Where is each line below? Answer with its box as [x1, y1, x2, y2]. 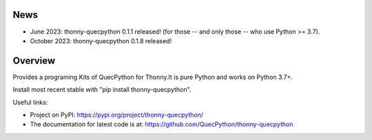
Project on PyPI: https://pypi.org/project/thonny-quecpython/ [30, 110, 203, 119]
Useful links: [12, 98, 48, 106]
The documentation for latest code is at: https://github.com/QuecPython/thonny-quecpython [30, 120, 293, 128]
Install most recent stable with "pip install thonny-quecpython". [12, 86, 192, 94]
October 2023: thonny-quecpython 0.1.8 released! [30, 36, 172, 45]
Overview [12, 55, 56, 67]
